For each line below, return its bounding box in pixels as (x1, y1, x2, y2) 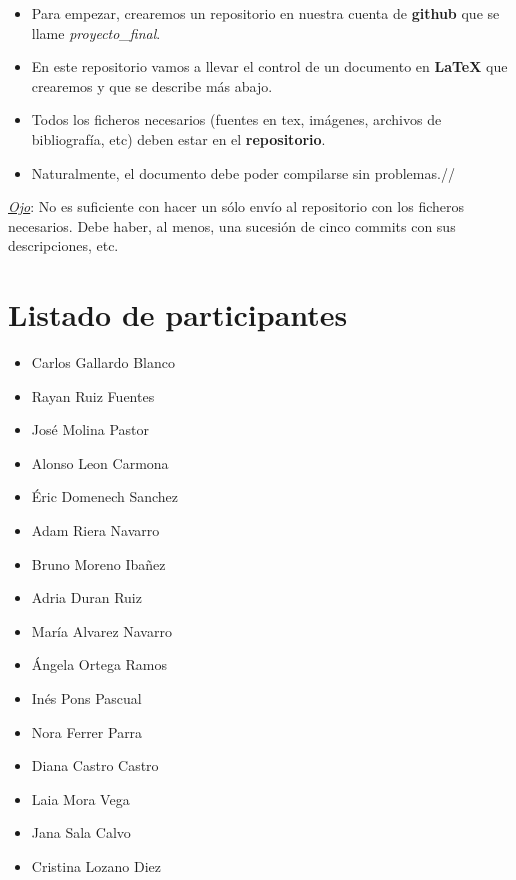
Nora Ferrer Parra (31, 721, 143, 742)
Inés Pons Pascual (31, 688, 142, 708)
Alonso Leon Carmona (31, 452, 169, 473)
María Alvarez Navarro (31, 620, 172, 641)
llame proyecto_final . (31, 22, 161, 43)
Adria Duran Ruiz (31, 587, 142, 608)
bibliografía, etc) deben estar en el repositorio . (31, 128, 326, 149)
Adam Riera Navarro (31, 520, 160, 541)
